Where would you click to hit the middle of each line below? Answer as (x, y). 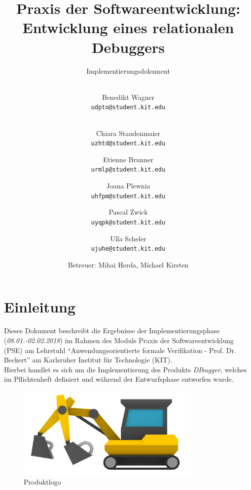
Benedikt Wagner (128, 97)
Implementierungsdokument (128, 70)
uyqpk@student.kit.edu (128, 222)
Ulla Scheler (128, 238)
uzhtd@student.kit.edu (128, 144)
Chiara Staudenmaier (128, 133)
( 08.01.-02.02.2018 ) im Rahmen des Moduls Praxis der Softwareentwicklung (119, 340)
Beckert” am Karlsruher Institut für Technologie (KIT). (88, 360)
